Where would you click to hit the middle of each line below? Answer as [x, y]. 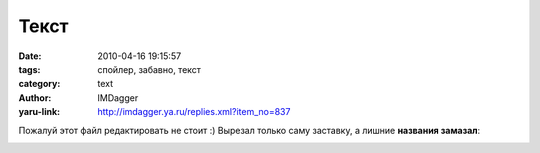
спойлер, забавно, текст [149, 69]
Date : [30, 56]
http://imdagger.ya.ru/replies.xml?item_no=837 [194, 112]
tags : [29, 69]
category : [39, 84]
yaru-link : [39, 112]
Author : [35, 97]
